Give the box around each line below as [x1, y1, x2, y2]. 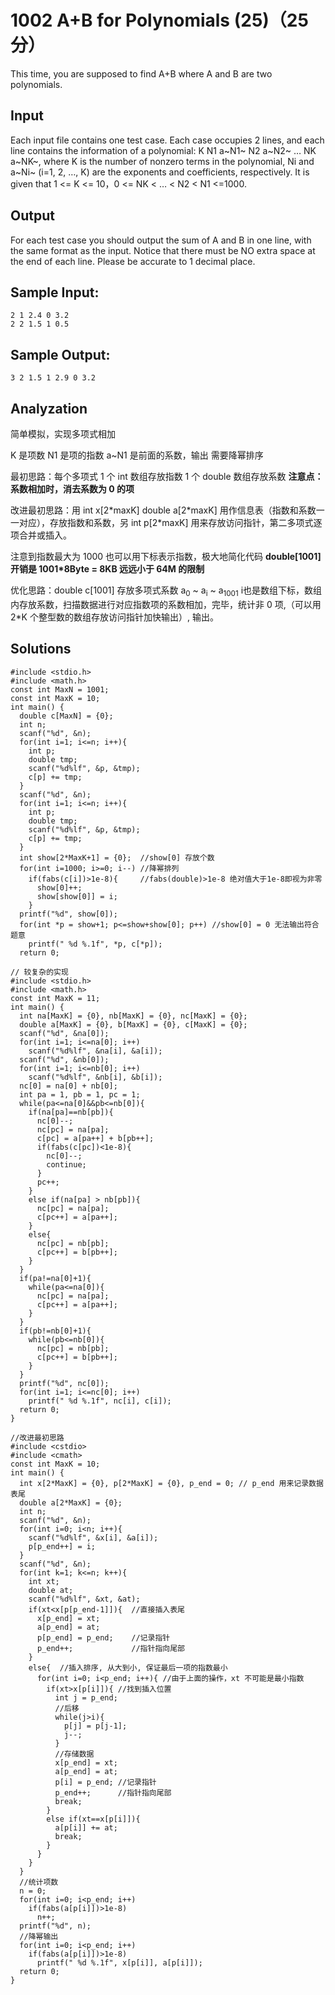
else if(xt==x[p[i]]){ [46, 1814, 141, 1824]
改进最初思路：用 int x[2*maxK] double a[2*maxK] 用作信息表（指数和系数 [10, 504, 317, 516]
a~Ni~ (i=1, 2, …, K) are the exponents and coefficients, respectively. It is [10, 166, 310, 178]
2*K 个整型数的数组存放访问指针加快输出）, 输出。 [10, 611, 219, 623]
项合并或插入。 [10, 529, 72, 541]
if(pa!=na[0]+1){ [19, 1273, 92, 1283]
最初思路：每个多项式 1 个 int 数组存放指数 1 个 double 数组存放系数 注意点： [10, 471, 324, 482]
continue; [46, 1159, 87, 1170]
